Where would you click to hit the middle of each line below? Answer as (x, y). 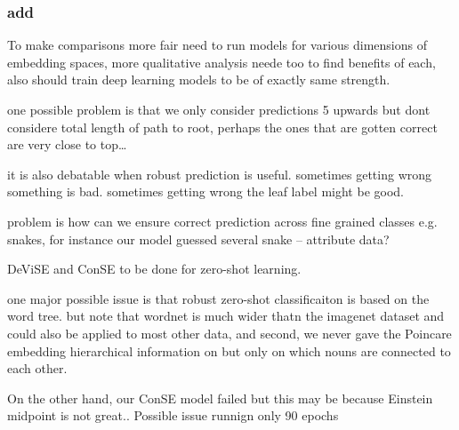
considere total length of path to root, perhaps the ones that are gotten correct (222, 127)
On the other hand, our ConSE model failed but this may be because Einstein (220, 398)
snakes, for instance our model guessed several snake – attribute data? (198, 239)
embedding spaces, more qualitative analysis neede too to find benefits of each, (221, 62)
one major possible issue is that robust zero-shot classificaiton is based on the (218, 298)
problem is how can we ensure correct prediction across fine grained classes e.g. (222, 221)
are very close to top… (67, 144)
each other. (37, 368)
